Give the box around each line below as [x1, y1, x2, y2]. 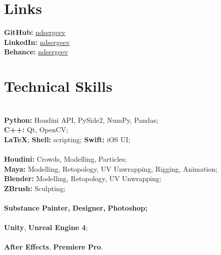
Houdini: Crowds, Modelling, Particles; [4, 154, 127, 164]
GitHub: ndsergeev [4, 27, 65, 37]
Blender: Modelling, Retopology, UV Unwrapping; [4, 173, 161, 184]
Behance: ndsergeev [4, 46, 68, 57]
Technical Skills [4, 76, 112, 96]
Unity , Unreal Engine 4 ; [4, 222, 88, 233]
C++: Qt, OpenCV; [4, 124, 68, 135]
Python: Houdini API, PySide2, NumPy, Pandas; [4, 114, 158, 125]
